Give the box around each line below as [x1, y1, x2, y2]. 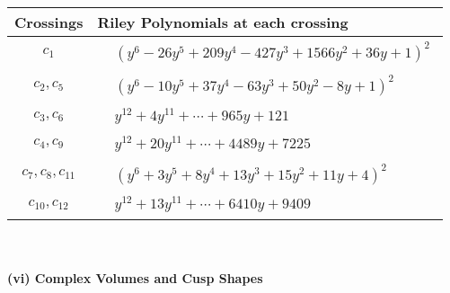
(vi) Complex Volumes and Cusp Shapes [7, 268, 263, 287]
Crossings [14, 12, 84, 32]
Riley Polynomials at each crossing [97, 12, 349, 32]
